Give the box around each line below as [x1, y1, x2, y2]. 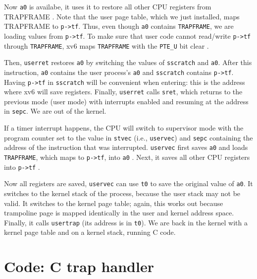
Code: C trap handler [4, 256, 154, 277]
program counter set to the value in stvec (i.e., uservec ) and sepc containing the [4, 132, 253, 142]
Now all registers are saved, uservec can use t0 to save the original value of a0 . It [4, 178, 253, 189]
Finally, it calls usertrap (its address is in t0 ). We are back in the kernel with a [4, 217, 248, 227]
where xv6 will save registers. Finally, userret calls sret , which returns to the [4, 86, 243, 97]
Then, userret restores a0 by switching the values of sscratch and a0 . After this [4, 57, 252, 68]
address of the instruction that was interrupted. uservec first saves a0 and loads [4, 142, 248, 152]
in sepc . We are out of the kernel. [4, 106, 106, 116]
